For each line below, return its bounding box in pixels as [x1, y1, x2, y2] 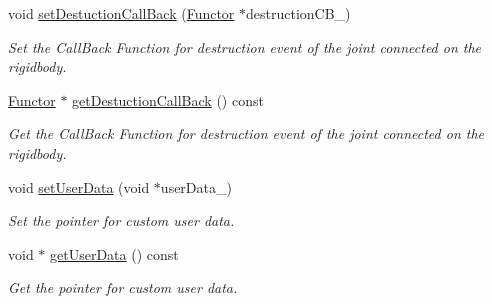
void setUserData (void [8, 176, 150, 197]
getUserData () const [50, 243, 179, 264]
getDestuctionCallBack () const [72, 89, 264, 110]
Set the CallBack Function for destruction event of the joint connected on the [8, 36, 482, 57]
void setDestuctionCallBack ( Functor [8, 3, 235, 23]
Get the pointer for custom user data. [8, 277, 238, 298]
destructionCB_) [246, 3, 351, 23]
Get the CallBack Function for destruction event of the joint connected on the [8, 123, 485, 144]
